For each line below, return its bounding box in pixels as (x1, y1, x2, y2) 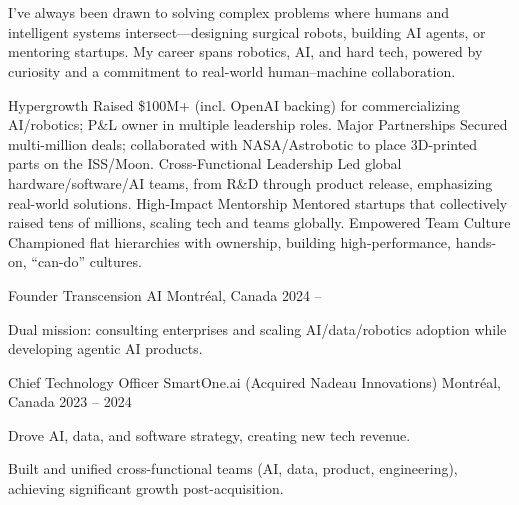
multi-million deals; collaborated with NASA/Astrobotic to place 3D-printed (8, 133, 478, 154)
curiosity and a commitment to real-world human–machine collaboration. (8, 60, 456, 81)
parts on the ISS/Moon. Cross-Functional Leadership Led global (8, 153, 402, 174)
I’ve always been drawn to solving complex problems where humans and (8, 2, 450, 23)
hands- (455, 231, 497, 252)
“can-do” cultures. (31, 251, 142, 272)
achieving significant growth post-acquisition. (8, 478, 284, 499)
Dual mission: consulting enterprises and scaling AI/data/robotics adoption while (8, 318, 507, 339)
